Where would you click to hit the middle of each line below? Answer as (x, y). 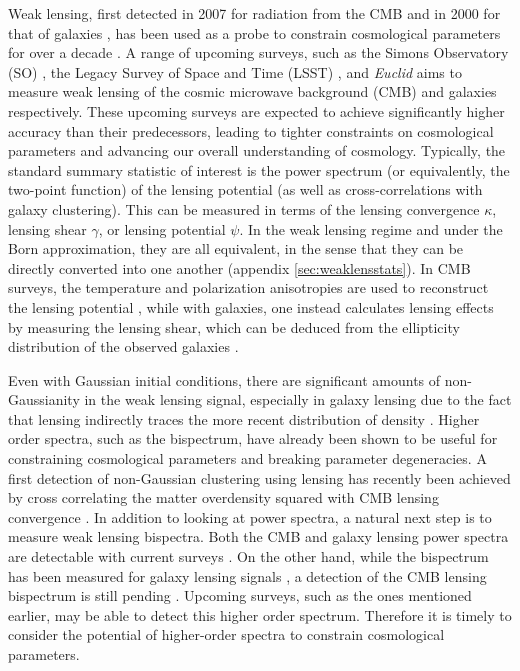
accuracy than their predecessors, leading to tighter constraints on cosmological (251, 130)
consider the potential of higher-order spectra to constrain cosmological (226, 634)
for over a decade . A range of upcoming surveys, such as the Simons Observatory (258, 52)
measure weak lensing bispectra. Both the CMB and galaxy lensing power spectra (258, 536)
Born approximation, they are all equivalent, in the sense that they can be (236, 248)
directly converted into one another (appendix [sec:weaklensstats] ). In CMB (239, 267)
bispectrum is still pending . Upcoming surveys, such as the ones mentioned (240, 595)
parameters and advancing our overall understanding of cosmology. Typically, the (257, 150)
